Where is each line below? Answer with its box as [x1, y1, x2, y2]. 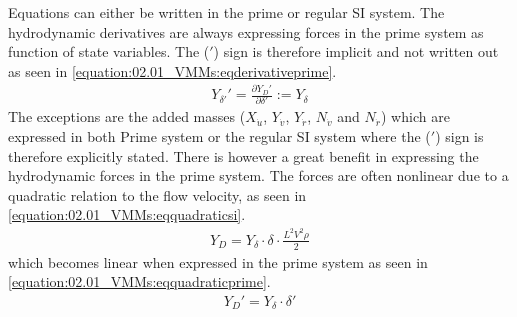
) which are [381, 106, 450, 127]
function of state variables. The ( [8, 41, 210, 62]
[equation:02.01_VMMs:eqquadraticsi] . [8, 204, 246, 225]
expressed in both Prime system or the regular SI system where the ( [8, 126, 431, 147]
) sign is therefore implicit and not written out [213, 41, 499, 62]
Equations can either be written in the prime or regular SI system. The [8, 2, 445, 22]
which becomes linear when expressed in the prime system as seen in [8, 251, 428, 272]
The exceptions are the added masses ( [8, 106, 246, 127]
